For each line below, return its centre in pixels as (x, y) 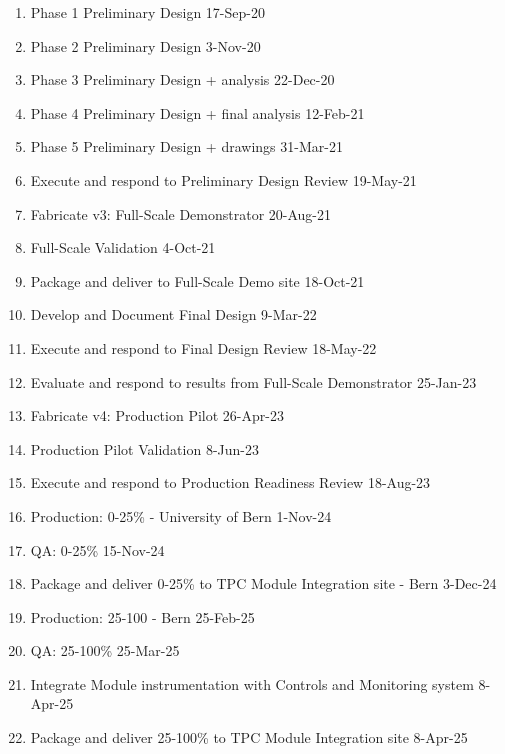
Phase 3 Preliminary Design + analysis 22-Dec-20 (182, 79)
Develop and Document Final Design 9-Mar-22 (173, 314)
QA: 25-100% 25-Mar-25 (105, 650)
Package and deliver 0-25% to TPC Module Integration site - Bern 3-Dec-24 (263, 583)
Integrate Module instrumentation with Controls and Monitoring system (252, 683)
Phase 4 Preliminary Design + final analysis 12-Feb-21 (197, 112)
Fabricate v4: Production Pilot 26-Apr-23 (157, 415)
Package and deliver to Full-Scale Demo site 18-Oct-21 (197, 280)
